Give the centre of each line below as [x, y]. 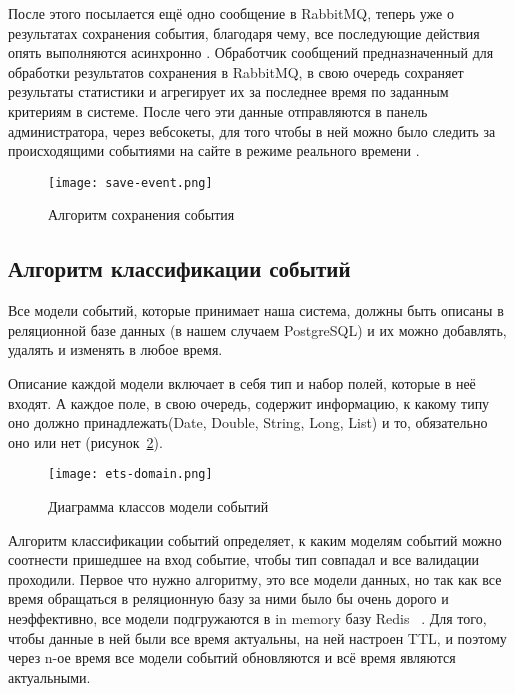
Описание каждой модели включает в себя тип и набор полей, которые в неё [242, 382]
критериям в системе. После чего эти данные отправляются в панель [218, 110]
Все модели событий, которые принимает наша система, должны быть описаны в [256, 310]
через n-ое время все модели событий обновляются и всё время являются [232, 657]
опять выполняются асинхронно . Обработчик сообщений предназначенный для [251, 52]
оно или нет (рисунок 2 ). [85, 441]
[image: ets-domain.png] [130, 474]
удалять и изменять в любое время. [115, 349]
